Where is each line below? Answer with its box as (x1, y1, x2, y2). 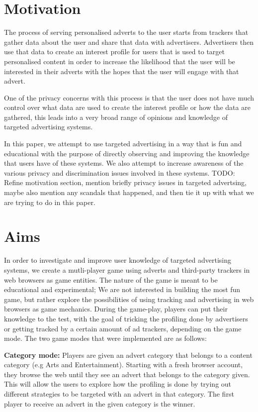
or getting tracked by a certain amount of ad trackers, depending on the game (4, 323, 242, 333)
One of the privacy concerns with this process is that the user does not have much (4, 92, 255, 103)
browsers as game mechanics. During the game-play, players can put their (4, 304, 228, 314)
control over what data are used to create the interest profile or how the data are (4, 102, 251, 112)
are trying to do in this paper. (4, 197, 95, 207)
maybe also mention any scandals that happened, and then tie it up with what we (4, 187, 254, 198)
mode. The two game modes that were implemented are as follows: (4, 333, 207, 343)
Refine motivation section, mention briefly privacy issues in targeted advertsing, (4, 177, 247, 188)
